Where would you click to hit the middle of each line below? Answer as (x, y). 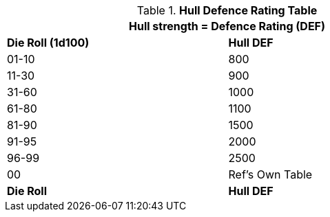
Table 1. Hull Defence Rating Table (227, 10)
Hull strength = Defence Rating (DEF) (227, 26)
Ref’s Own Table (270, 174)
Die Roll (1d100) (48, 43)
